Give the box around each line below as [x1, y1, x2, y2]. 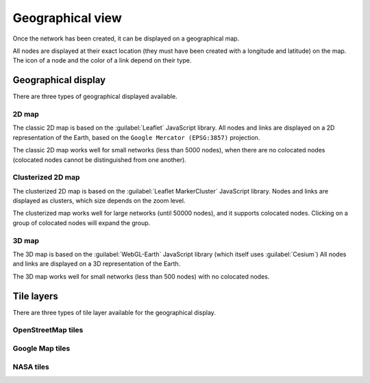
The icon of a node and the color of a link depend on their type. [12, 56, 192, 65]
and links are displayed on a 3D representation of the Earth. [12, 259, 181, 268]
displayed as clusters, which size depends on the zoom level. [12, 196, 186, 205]
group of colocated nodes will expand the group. [12, 218, 151, 227]
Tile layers [12, 290, 58, 302]
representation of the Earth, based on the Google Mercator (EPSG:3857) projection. [12, 133, 260, 141]
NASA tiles [12, 362, 49, 371]
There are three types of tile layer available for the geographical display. [12, 308, 216, 316]
